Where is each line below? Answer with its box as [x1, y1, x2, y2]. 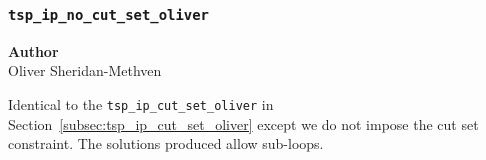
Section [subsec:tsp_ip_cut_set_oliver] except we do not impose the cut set [8, 113, 479, 134]
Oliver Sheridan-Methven [8, 60, 162, 81]
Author [8, 40, 59, 61]
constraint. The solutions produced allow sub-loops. [8, 133, 324, 154]
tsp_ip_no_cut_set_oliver [8, 6, 209, 23]
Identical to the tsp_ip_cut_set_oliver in [8, 93, 274, 114]
